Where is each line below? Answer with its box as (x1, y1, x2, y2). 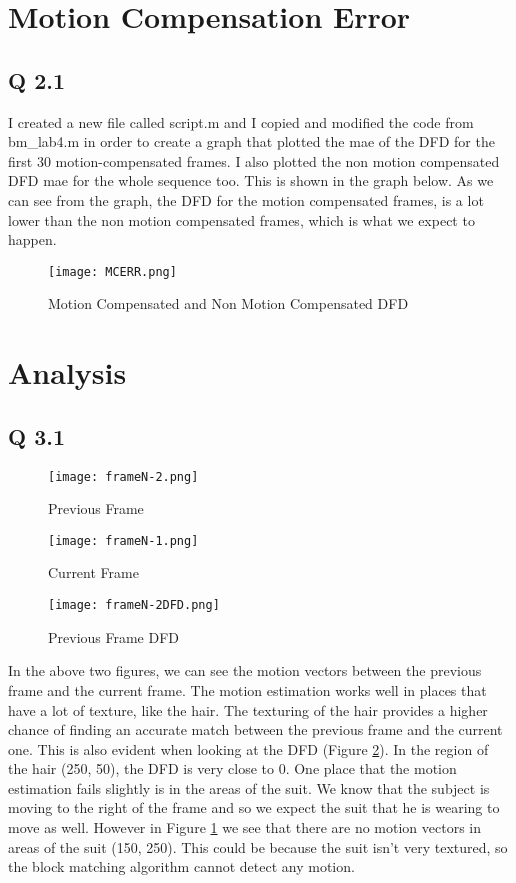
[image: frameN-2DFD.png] (48, 598, 220, 613)
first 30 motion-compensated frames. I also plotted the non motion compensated (8, 150, 500, 171)
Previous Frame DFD (48, 626, 180, 647)
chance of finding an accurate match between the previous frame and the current (8, 719, 503, 740)
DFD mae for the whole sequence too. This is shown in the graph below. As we (8, 170, 494, 191)
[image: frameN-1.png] (48, 533, 199, 548)
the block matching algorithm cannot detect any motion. (8, 856, 355, 877)
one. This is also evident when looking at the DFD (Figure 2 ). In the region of (8, 738, 489, 759)
